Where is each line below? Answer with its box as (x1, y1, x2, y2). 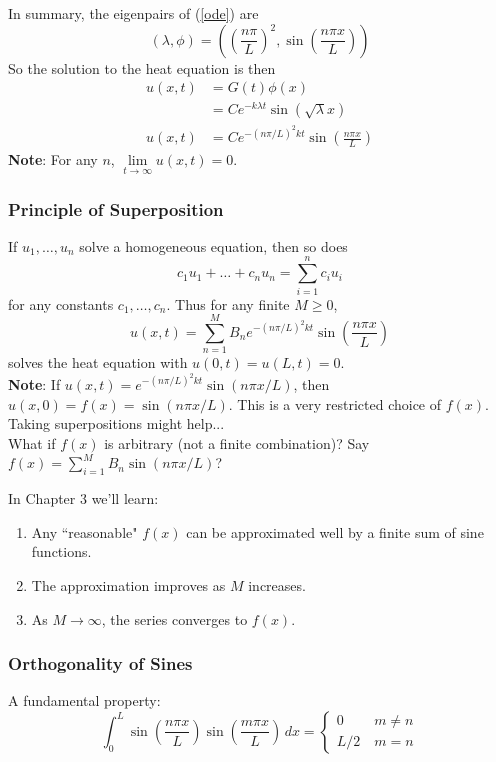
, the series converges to (101, 608, 248, 629)
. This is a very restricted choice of (228, 393, 442, 414)
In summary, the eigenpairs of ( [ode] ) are (8, 3, 259, 23)
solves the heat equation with (8, 352, 188, 373)
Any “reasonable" (31, 521, 138, 542)
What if (8, 432, 56, 453)
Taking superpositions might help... (8, 413, 225, 434)
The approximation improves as (31, 574, 226, 595)
